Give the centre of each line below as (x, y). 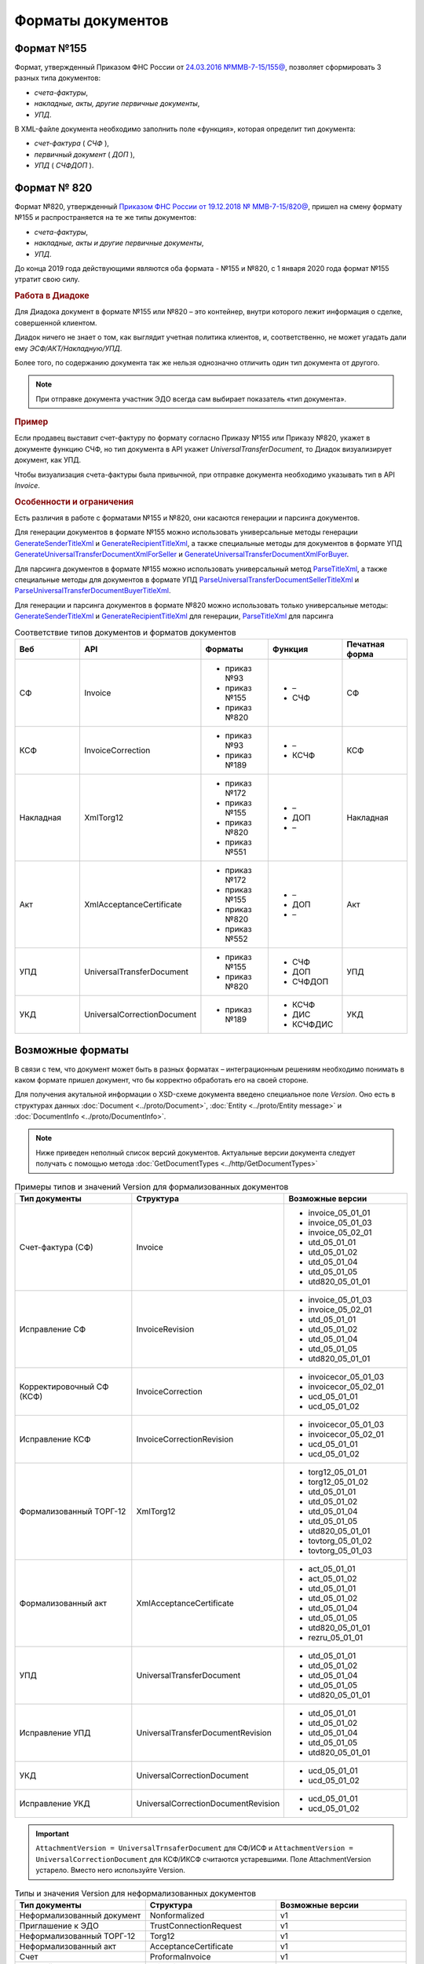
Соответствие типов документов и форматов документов (125, 632)
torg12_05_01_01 (338, 1472)
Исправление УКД (55, 1803)
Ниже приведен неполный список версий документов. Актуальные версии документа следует (196, 1152)
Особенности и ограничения (74, 501)
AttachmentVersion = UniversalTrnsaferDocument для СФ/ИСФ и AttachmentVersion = (194, 1848)
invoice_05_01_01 (339, 1213)
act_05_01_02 (333, 1579)
